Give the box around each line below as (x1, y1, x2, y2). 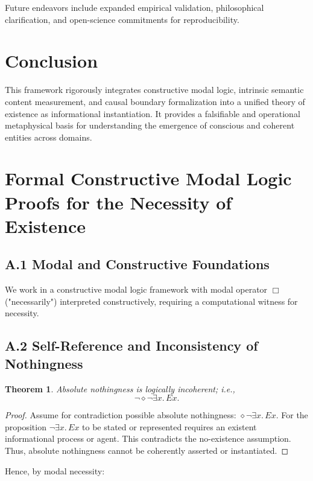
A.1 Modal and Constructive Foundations (5, 255, 270, 273)
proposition (5, 420, 46, 433)
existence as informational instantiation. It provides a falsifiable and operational (5, 107, 300, 119)
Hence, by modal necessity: (5, 464, 105, 477)
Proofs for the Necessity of (5, 190, 232, 214)
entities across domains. (5, 130, 92, 143)
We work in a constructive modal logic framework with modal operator (5, 283, 268, 296)
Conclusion (5, 48, 98, 73)
